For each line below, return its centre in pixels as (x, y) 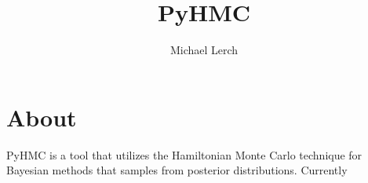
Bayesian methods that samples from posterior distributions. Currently (177, 170)
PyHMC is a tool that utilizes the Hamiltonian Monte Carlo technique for (184, 154)
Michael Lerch (204, 50)
